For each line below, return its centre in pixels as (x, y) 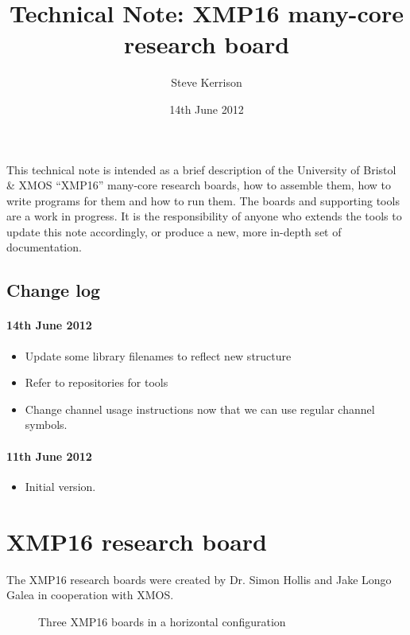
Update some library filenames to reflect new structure (158, 355)
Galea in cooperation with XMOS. (90, 595)
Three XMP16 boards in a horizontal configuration (162, 621)
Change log (54, 290)
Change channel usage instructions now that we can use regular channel (200, 409)
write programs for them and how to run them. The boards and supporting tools (203, 200)
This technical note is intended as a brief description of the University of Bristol (201, 169)
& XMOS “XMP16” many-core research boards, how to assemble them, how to (199, 185)
